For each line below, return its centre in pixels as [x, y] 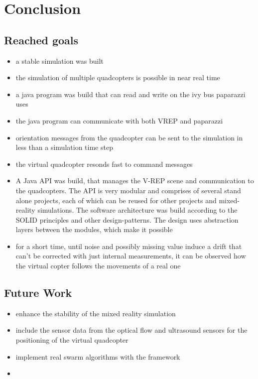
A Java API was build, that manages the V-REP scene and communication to [135, 181]
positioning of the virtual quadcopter [72, 340]
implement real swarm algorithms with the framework [98, 356]
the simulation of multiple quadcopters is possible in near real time [118, 77]
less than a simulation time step [64, 147]
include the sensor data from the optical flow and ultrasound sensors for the [131, 330]
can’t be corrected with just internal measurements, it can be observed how [131, 256]
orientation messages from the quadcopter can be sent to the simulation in [129, 137]
